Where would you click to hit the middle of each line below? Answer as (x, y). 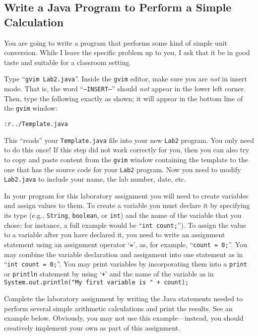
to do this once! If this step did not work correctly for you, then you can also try (127, 150)
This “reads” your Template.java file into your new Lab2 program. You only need (129, 140)
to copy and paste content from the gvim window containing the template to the (126, 159)
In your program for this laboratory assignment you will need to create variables (126, 195)
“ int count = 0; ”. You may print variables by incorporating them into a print (126, 264)
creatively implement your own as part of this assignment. (92, 327)
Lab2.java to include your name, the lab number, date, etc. (95, 179)
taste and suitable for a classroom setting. (68, 62)
